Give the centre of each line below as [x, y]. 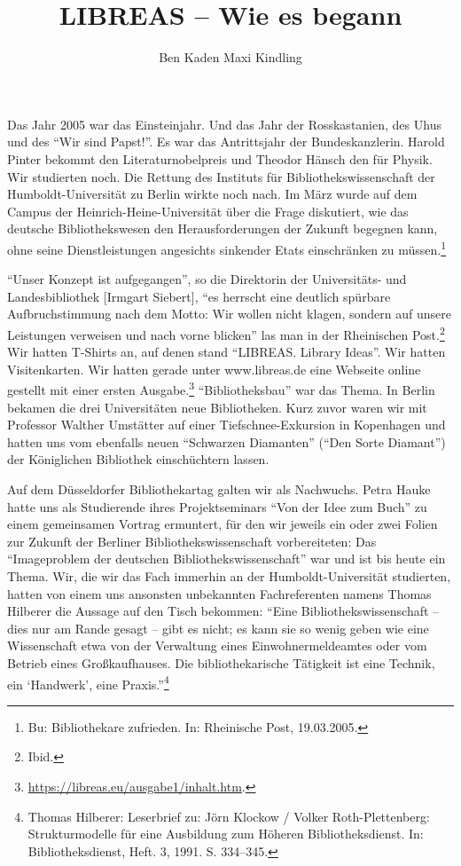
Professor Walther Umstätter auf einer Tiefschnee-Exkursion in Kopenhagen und [227, 425]
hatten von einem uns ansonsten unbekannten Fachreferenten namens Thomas [219, 593]
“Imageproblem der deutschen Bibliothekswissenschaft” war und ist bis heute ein [227, 559]
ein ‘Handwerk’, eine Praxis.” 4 [88, 682]
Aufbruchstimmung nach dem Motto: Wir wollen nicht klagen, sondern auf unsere [229, 314]
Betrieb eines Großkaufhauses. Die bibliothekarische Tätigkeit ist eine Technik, [221, 662]
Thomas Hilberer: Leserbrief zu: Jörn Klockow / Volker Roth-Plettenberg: [229, 816]
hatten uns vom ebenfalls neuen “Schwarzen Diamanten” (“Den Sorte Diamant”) [227, 441]
